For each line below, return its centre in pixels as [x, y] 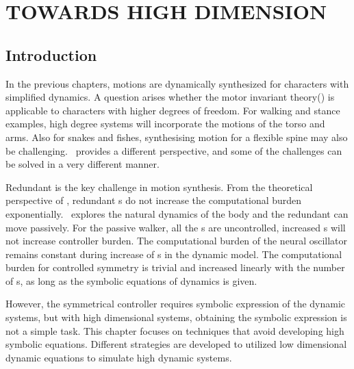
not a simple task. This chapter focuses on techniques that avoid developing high [175, 330]
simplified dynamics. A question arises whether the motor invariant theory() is [170, 97]
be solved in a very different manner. [83, 164]
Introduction [51, 54]
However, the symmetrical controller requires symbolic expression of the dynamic [176, 304]
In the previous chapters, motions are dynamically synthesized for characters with [177, 83]
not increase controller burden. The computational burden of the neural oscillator [177, 241]
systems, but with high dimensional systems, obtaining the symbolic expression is [176, 317]
